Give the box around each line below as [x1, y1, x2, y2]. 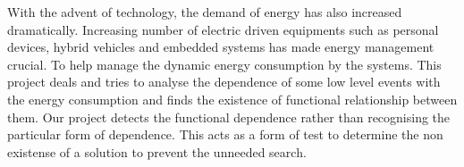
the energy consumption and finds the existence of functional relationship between [7, 89, 458, 108]
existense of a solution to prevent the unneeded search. [7, 142, 307, 161]
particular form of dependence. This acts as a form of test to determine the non [7, 125, 443, 144]
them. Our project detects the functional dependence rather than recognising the [7, 107, 451, 126]
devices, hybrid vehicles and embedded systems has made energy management [7, 38, 434, 56]
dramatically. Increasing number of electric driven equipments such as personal [7, 20, 439, 38]
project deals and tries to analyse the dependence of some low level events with [7, 72, 441, 91]
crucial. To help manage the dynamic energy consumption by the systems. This [7, 54, 442, 73]
